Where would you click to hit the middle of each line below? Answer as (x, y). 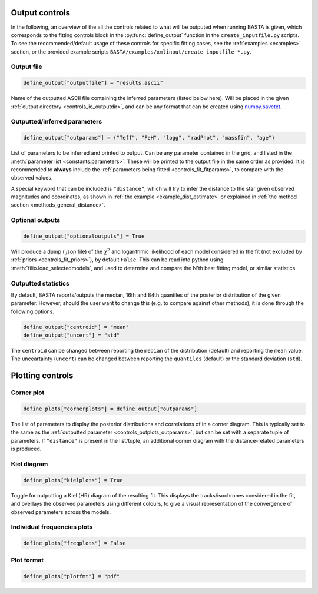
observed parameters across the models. (61, 512)
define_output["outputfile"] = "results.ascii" (93, 83)
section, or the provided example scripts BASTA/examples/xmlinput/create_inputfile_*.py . (131, 52)
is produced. (26, 449)
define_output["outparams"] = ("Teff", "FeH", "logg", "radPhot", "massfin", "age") (149, 138)
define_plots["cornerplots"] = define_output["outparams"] (110, 409)
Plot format (27, 560)
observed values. (32, 178)
